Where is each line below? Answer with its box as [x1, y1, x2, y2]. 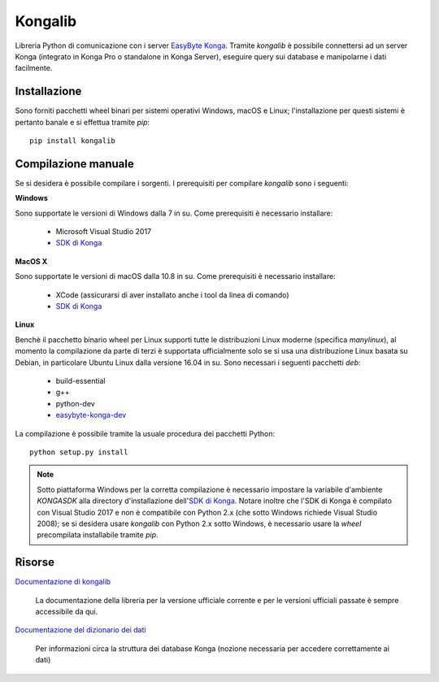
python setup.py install [29, 447, 128, 457]
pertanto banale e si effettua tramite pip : [15, 117, 150, 127]
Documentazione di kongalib [15, 577, 111, 587]
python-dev [55, 398, 95, 408]
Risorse [15, 555, 54, 569]
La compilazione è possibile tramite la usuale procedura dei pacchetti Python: [15, 428, 276, 438]
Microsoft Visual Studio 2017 [55, 227, 152, 237]
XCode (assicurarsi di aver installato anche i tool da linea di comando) [55, 289, 289, 300]
